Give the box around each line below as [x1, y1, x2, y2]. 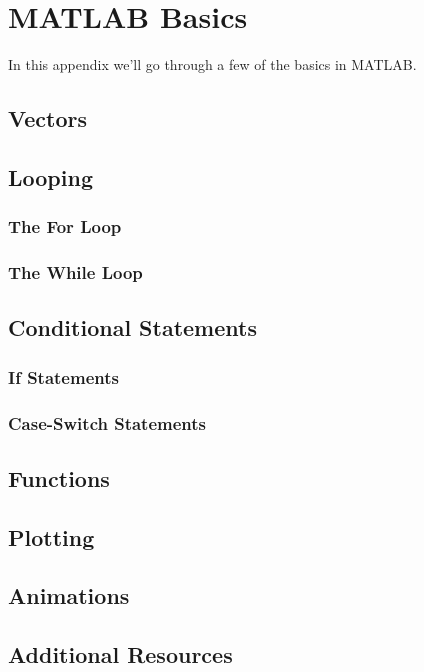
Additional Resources [8, 639, 233, 670]
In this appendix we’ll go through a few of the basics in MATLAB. [8, 54, 417, 75]
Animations [8, 580, 130, 611]
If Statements [8, 364, 119, 389]
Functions [8, 462, 110, 493]
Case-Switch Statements [8, 410, 206, 435]
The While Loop [8, 260, 143, 285]
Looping [8, 161, 93, 192]
